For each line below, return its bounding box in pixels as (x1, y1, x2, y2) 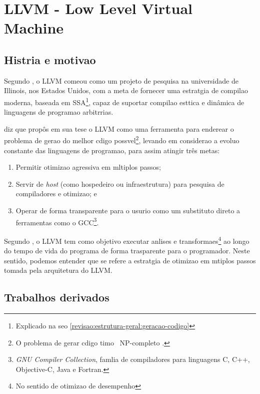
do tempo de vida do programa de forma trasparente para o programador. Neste (4, 245, 250, 256)
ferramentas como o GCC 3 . (15, 215, 99, 227)
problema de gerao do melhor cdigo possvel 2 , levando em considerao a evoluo (4, 134, 239, 146)
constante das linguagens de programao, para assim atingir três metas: (4, 145, 220, 155)
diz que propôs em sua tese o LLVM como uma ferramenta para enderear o (4, 123, 234, 134)
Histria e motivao (4, 52, 96, 67)
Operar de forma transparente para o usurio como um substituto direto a (15, 205, 240, 216)
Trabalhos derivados (4, 289, 109, 305)
